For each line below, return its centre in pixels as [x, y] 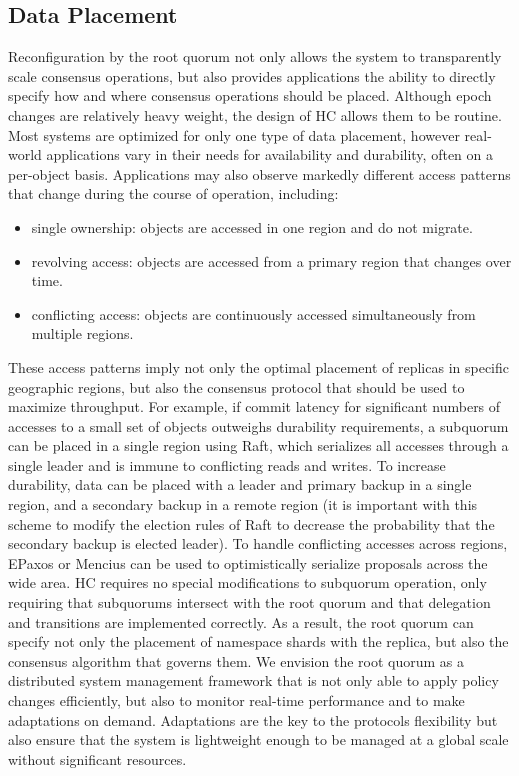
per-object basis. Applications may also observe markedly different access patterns [259, 173]
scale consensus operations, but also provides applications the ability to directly [252, 75]
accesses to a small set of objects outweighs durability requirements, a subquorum [258, 425]
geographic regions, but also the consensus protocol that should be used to [236, 386]
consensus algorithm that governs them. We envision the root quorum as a [236, 660]
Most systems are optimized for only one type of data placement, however [234, 134]
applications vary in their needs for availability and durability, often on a [269, 154]
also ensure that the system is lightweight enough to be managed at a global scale [258, 739]
